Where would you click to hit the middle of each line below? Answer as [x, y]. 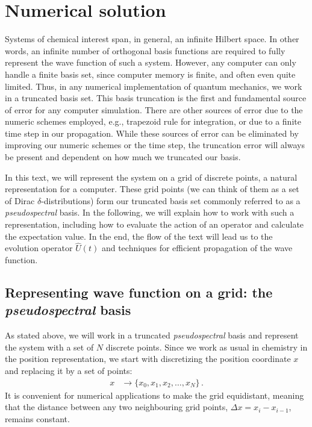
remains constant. [37, 418]
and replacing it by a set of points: [69, 370]
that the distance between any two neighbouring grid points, [117, 407]
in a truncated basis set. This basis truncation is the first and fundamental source [156, 98]
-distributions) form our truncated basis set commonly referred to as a [171, 200]
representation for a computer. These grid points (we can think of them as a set [152, 189]
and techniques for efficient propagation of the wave [197, 248]
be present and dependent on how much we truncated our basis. [123, 157]
